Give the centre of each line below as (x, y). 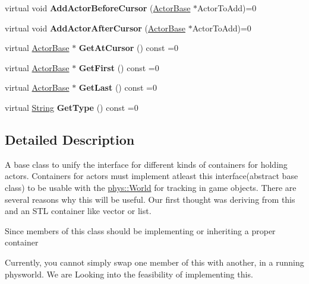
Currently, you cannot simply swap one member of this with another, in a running (154, 262)
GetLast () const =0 (118, 87)
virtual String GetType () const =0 (72, 107)
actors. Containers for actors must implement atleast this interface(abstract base (152, 176)
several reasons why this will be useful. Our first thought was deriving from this (150, 199)
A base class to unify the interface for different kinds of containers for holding (146, 164)
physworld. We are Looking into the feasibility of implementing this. (129, 274)
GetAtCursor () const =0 (129, 48)
